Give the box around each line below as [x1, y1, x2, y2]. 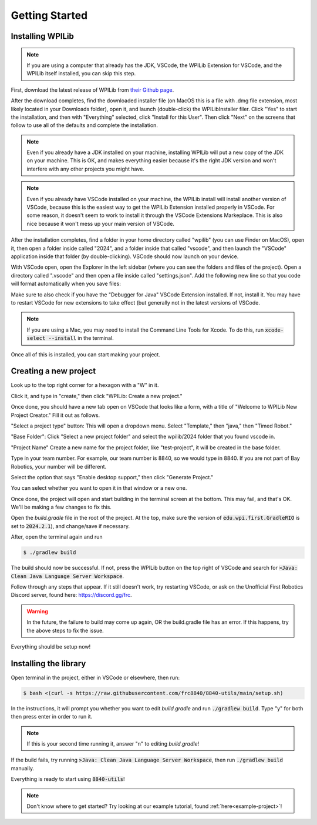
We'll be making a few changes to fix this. [11, 503, 112, 511]
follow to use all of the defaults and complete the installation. [11, 122, 158, 129]
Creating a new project [11, 366, 96, 376]
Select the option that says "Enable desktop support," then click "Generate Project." [11, 473, 214, 480]
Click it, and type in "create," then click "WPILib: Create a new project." [11, 392, 183, 399]
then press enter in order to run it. [11, 713, 93, 720]
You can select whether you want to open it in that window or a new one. [11, 485, 187, 492]
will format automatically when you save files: [11, 280, 122, 288]
